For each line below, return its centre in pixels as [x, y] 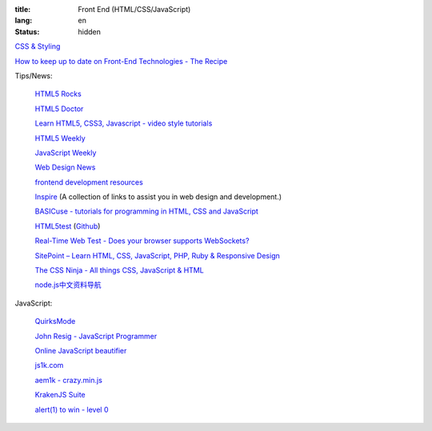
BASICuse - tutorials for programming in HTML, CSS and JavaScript [147, 211]
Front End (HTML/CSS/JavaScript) [134, 9]
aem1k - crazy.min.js [69, 380]
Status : [27, 31]
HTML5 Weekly [60, 138]
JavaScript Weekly [66, 153]
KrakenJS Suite [60, 395]
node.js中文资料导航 [68, 285]
